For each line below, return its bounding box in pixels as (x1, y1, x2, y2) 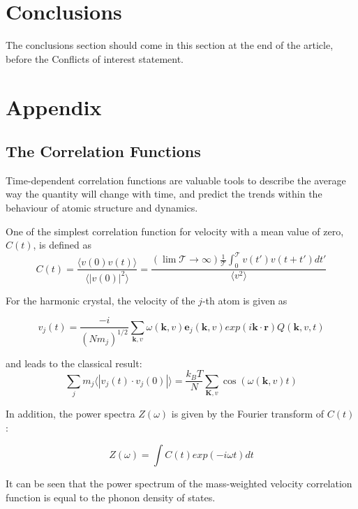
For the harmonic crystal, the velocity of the (6, 293, 195, 307)
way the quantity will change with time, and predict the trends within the (6, 186, 322, 201)
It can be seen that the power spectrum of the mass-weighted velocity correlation (6, 476, 352, 491)
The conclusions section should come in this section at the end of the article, (6, 38, 334, 52)
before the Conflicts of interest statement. (6, 51, 184, 66)
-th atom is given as (202, 293, 288, 307)
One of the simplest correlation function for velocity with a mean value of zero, (6, 223, 344, 238)
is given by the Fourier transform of (171, 406, 325, 420)
